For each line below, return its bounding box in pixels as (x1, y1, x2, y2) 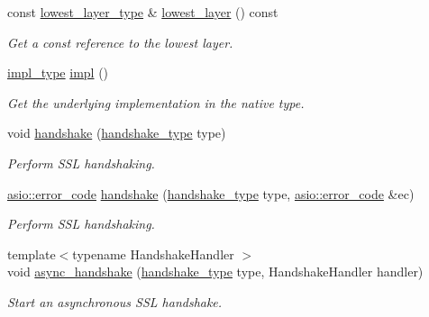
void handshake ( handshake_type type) (7, 123, 226, 142)
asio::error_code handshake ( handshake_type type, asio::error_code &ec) (7, 184, 415, 203)
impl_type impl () (7, 63, 109, 82)
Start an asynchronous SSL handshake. (7, 292, 223, 311)
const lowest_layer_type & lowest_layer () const (7, 3, 278, 21)
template (7, 244, 56, 263)
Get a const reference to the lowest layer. (7, 32, 233, 51)
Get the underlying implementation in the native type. (7, 93, 305, 112)
